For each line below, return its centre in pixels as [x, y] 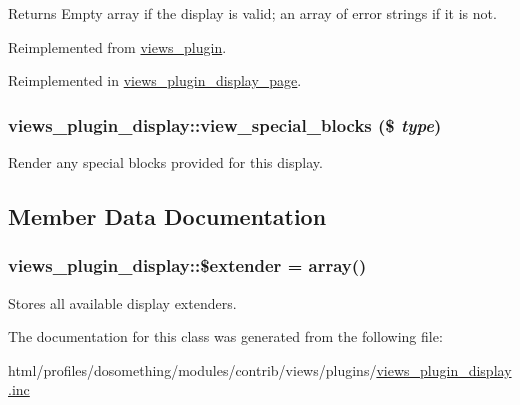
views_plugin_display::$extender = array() [187, 265]
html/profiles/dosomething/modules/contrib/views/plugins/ [192, 369]
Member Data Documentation [167, 215]
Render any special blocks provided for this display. [165, 162]
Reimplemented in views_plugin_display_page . [155, 80]
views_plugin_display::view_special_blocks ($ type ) [225, 124]
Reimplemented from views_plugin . [117, 46]
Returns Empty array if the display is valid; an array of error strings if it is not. [252, 13]
